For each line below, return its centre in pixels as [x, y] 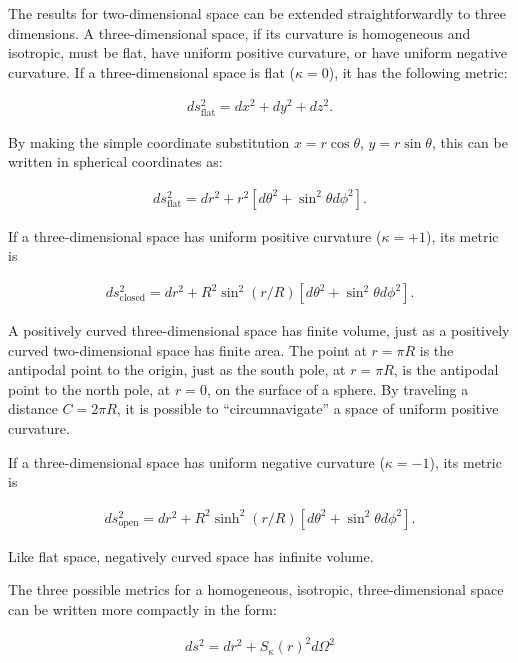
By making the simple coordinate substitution [149, 141]
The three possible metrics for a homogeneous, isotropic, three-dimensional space [256, 589]
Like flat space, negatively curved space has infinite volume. [191, 555]
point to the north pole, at [89, 388]
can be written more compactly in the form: [142, 609]
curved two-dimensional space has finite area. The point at [187, 349]
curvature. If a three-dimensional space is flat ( [151, 71]
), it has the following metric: [418, 71]
